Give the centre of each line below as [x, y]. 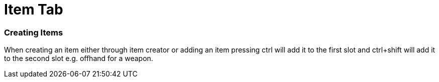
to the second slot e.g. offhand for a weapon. [79, 58]
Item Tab [34, 9]
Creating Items [34, 32]
